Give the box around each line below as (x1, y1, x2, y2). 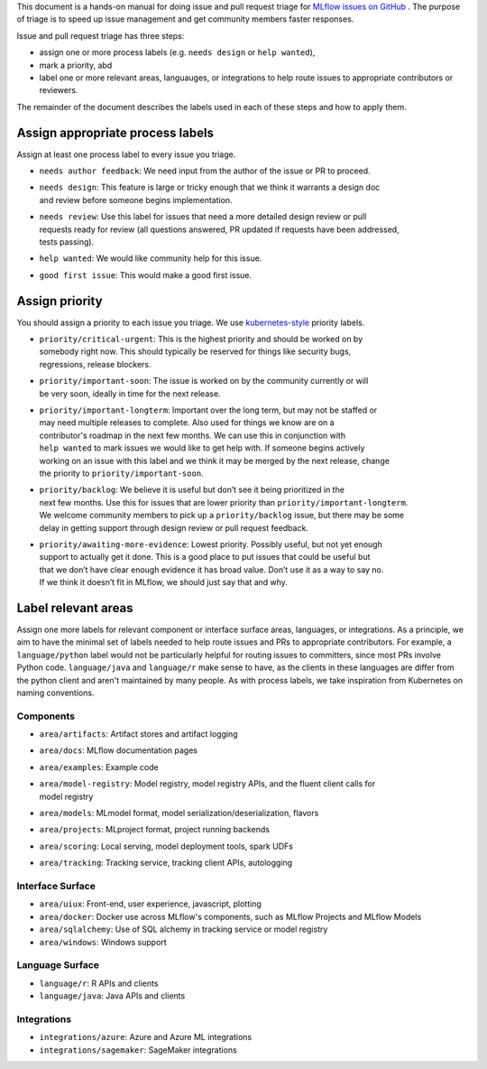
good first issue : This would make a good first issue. (39, 269, 253, 280)
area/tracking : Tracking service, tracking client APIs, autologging (39, 858, 293, 869)
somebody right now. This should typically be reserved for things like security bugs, (39, 346, 352, 357)
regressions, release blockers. (39, 358, 152, 369)
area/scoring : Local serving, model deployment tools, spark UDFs (39, 841, 293, 851)
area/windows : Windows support (39, 936, 167, 947)
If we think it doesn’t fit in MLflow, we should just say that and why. (39, 577, 289, 588)
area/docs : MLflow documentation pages (39, 745, 198, 756)
